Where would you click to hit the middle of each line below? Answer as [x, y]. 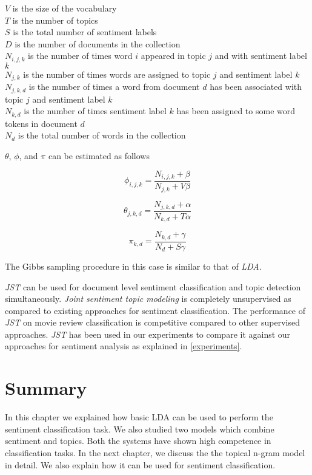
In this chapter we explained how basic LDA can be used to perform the [139, 417]
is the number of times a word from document [114, 87]
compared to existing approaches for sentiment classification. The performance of [155, 310]
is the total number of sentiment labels [85, 32]
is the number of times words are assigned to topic [117, 74]
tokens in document [41, 123]
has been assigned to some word [236, 111]
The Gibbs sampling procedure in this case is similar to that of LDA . [133, 266]
